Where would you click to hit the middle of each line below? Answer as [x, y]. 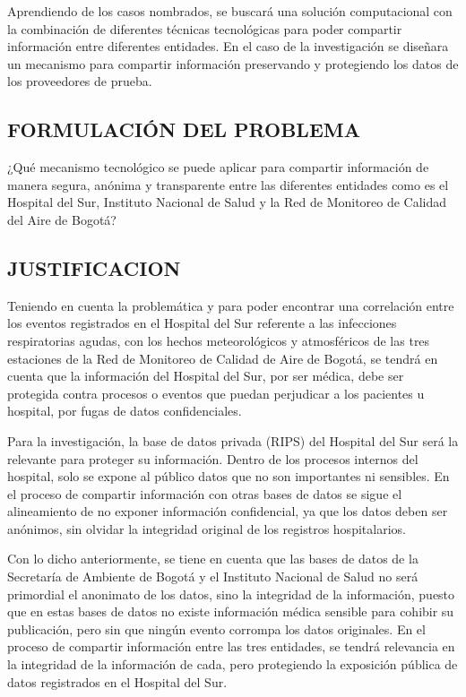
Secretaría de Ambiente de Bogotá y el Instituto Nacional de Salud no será [213, 577]
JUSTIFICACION [94, 267]
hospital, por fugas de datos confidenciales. [125, 411]
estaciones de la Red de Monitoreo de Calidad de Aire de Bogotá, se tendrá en [223, 358]
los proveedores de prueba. [80, 81]
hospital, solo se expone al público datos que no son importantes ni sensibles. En [229, 476]
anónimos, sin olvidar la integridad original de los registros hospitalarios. [207, 528]
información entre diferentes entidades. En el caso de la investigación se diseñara [228, 46]
